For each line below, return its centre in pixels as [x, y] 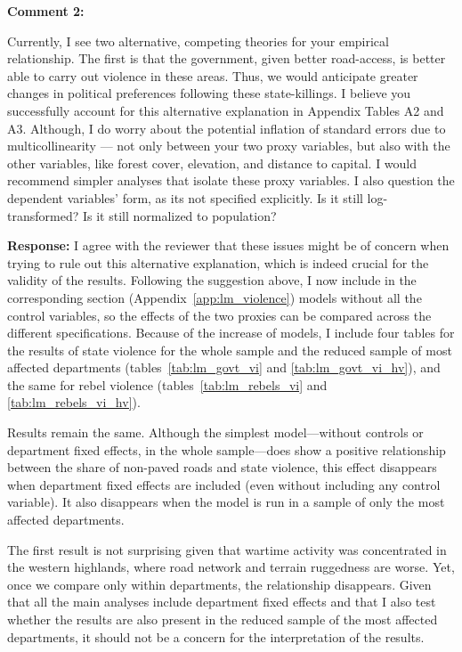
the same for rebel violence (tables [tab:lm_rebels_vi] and [167, 384]
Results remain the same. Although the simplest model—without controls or [215, 432]
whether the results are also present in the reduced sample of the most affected [223, 619]
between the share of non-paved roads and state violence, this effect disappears [222, 467]
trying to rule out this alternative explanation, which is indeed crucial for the [218, 262]
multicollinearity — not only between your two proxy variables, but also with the [229, 146]
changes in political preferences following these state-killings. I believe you [209, 93]
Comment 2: [46, 11]
